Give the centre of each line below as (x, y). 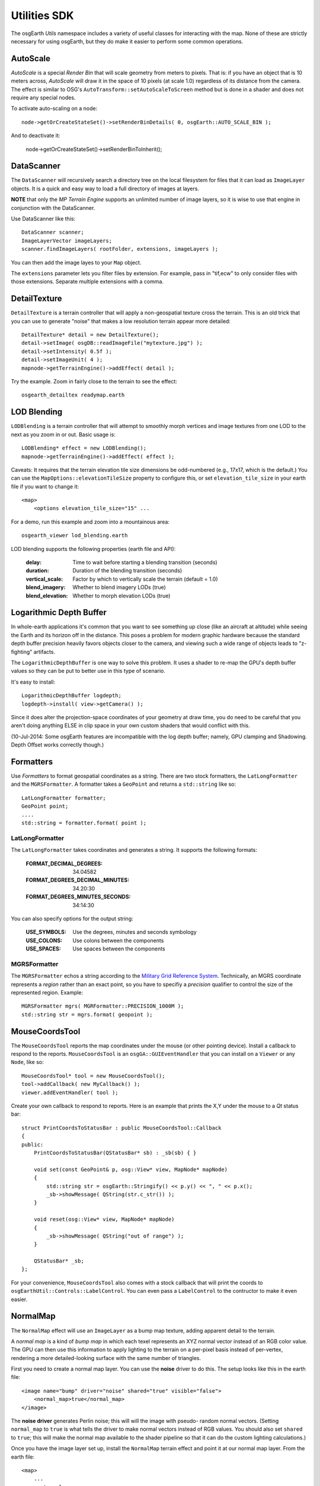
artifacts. (44, 651)
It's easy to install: (33, 682)
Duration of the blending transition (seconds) (127, 571)
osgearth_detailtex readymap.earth (73, 395)
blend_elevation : (47, 596)
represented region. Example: (47, 992)
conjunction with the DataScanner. (53, 207)
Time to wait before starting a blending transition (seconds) (145, 562)
